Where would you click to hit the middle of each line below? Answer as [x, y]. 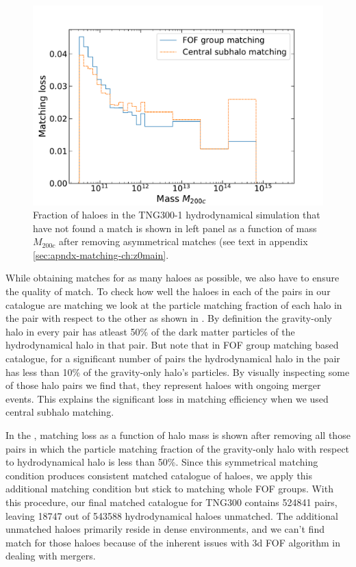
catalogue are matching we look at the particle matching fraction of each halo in [174, 304]
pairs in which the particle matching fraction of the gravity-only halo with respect [178, 448]
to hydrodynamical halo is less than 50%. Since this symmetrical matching [162, 462]
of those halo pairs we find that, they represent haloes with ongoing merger [163, 385]
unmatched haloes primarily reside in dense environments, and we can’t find [165, 529]
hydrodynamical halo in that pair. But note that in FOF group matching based [172, 345]
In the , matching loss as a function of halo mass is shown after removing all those [178, 435]
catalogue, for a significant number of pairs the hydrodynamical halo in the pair [173, 358]
